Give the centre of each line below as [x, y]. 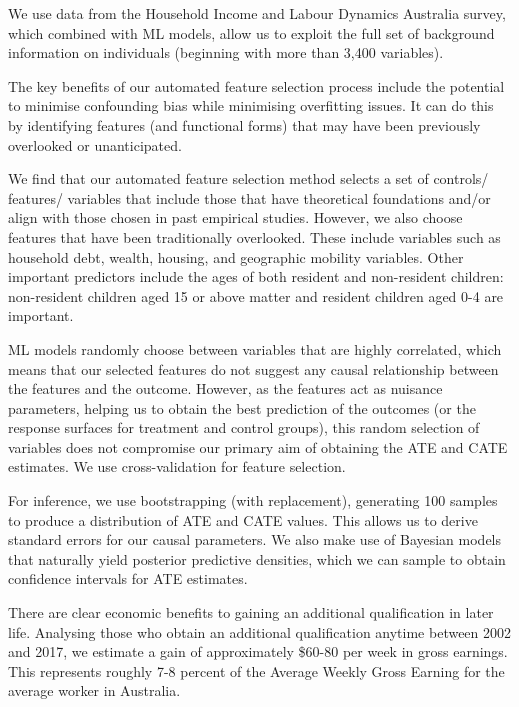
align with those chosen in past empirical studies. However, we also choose [235, 217]
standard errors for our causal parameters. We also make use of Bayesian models [255, 539]
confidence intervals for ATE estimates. [128, 578]
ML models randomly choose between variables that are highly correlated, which [255, 348]
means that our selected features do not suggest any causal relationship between [253, 368]
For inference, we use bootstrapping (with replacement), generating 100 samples [253, 500]
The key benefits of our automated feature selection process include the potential [256, 85]
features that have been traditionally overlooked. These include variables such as [254, 236]
